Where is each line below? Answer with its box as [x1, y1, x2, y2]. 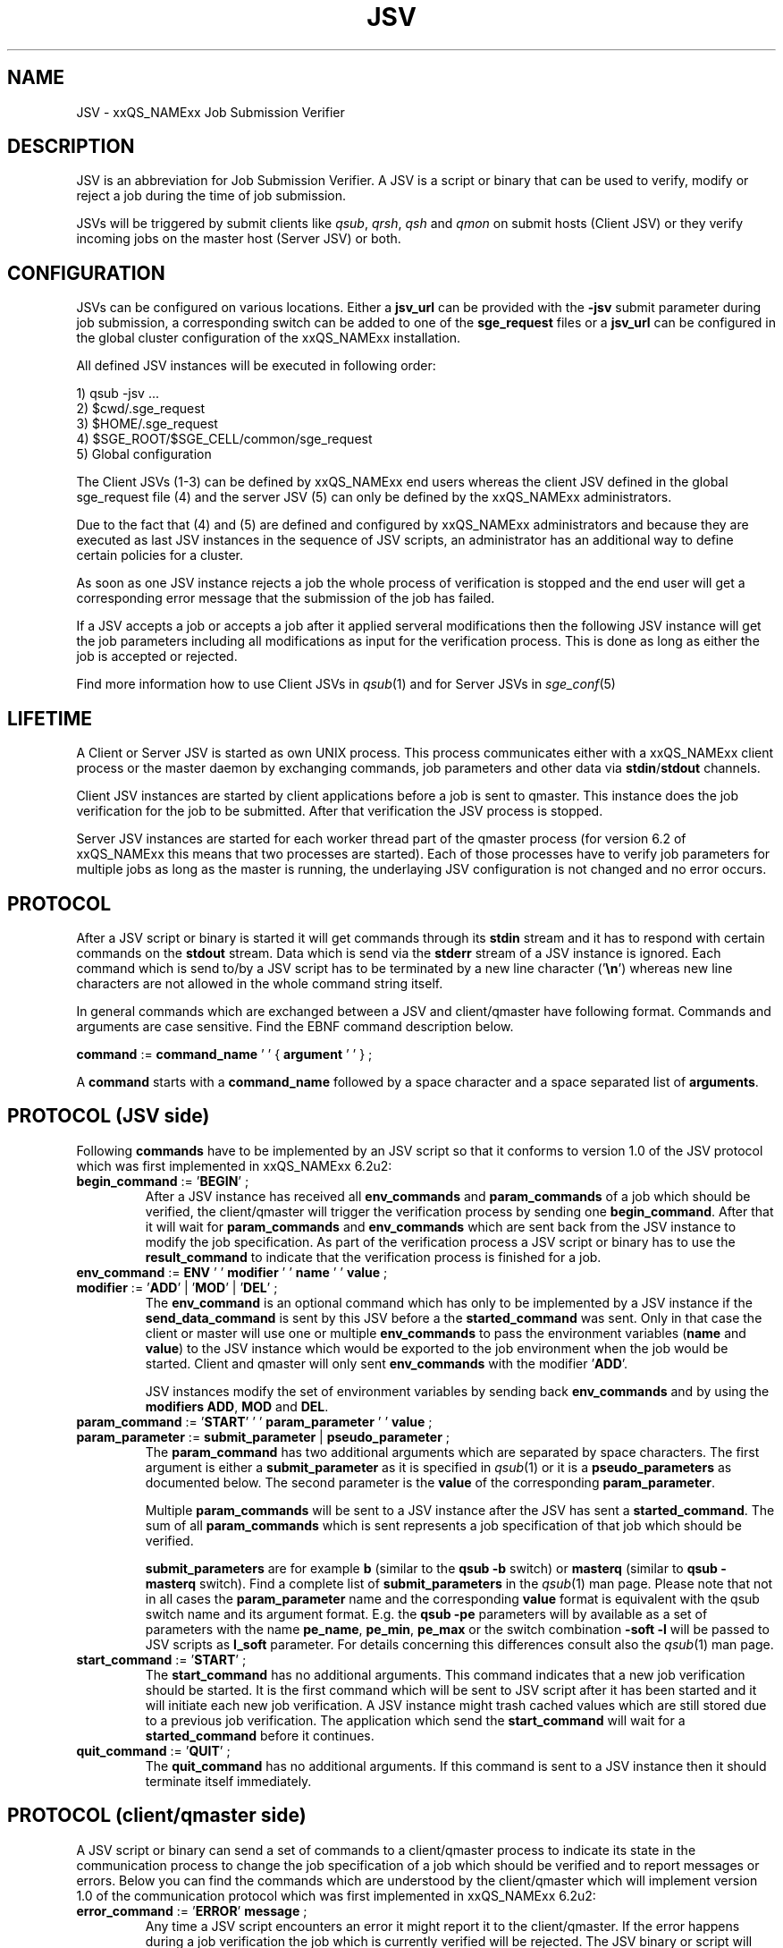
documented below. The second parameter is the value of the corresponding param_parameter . [145, 1474, 715, 1490]
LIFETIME [7, 707, 93, 730]
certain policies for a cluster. [76, 547, 244, 563]
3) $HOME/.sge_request [76, 416, 218, 432]
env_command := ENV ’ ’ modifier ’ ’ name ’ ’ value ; [76, 1264, 388, 1280]
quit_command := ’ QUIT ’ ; [76, 1742, 231, 1758]
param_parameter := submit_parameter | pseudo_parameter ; [76, 1428, 450, 1444]
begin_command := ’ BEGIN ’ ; [76, 1173, 249, 1189]
